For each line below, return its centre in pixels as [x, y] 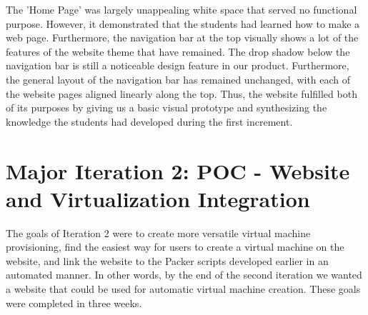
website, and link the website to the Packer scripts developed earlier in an [167, 260]
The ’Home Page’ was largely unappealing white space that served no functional [181, 9]
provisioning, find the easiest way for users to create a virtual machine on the [175, 247]
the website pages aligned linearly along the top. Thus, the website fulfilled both [181, 93]
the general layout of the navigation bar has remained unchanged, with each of [178, 79]
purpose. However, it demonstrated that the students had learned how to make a [183, 23]
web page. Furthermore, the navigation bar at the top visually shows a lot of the [182, 37]
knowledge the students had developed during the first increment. [149, 121]
